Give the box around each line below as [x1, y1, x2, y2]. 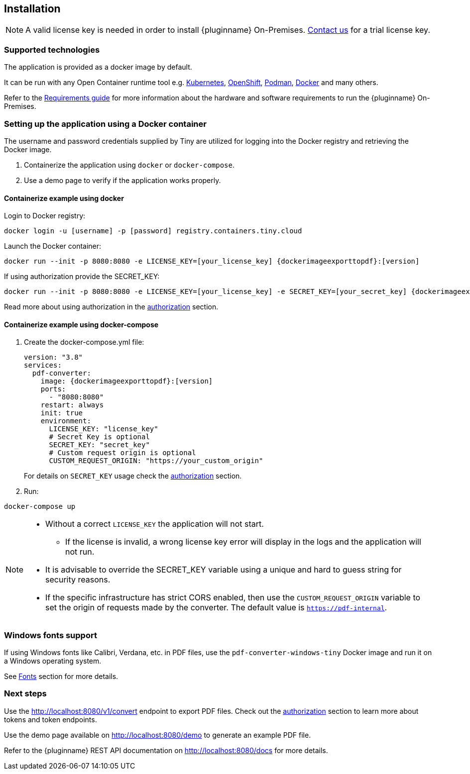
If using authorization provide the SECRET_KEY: [4, 272, 160, 281]
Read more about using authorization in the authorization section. [4, 302, 219, 311]
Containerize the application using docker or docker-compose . [24, 160, 235, 169]
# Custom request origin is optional [49, 449, 196, 457]
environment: [40, 417, 91, 425]
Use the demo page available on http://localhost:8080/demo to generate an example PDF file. [4, 730, 311, 739]
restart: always [40, 401, 104, 409]
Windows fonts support [4, 630, 97, 640]
